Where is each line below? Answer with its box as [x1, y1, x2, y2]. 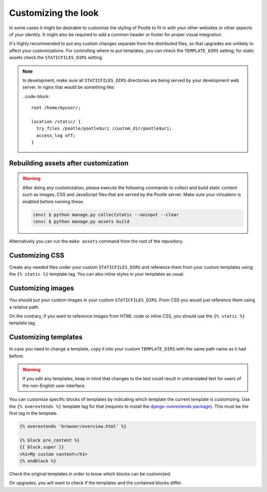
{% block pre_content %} [19, 437, 80, 443]
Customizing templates [9, 333, 83, 342]
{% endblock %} [19, 458, 56, 464]
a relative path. [9, 304, 40, 310]
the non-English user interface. [22, 383, 86, 389]
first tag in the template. [9, 410, 58, 416]
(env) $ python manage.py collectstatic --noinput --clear [33, 212, 179, 217]
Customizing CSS [9, 251, 64, 259]
